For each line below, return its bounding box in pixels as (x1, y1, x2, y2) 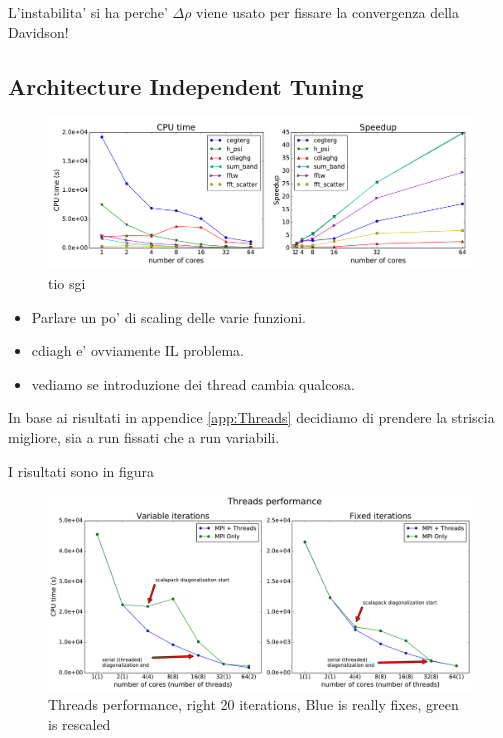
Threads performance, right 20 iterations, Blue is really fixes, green (48, 694, 459, 715)
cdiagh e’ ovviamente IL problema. (31, 340, 244, 361)
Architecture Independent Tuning (8, 70, 364, 101)
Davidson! (8, 21, 69, 42)
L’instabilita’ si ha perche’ (8, 2, 168, 22)
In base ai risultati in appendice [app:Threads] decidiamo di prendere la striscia (8, 407, 495, 428)
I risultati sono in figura (8, 460, 155, 481)
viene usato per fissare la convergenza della (196, 2, 459, 22)
